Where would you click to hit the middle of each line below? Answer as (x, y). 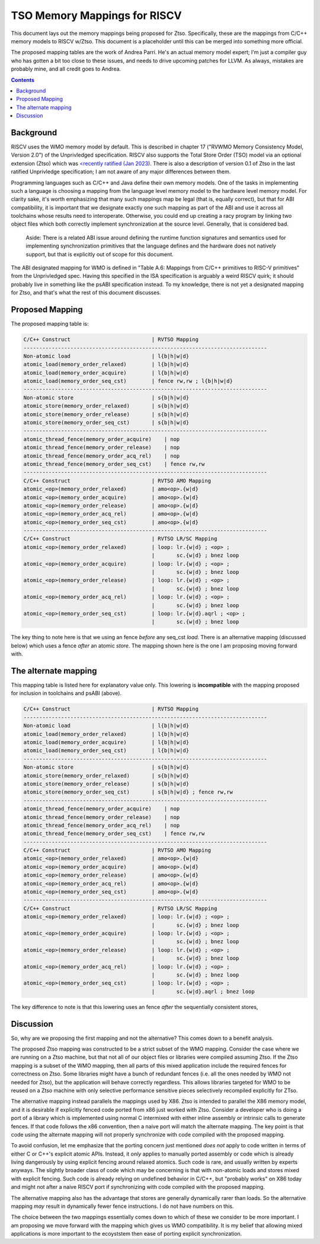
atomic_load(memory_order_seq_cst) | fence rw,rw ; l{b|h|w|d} (128, 381)
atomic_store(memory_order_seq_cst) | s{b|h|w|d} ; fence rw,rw (128, 792)
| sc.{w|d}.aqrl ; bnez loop (203, 991)
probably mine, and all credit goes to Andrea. (66, 69)
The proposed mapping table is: (50, 324)
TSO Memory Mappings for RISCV (96, 15)
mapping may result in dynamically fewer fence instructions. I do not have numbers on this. (122, 1206)
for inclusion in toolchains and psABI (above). (66, 693)
